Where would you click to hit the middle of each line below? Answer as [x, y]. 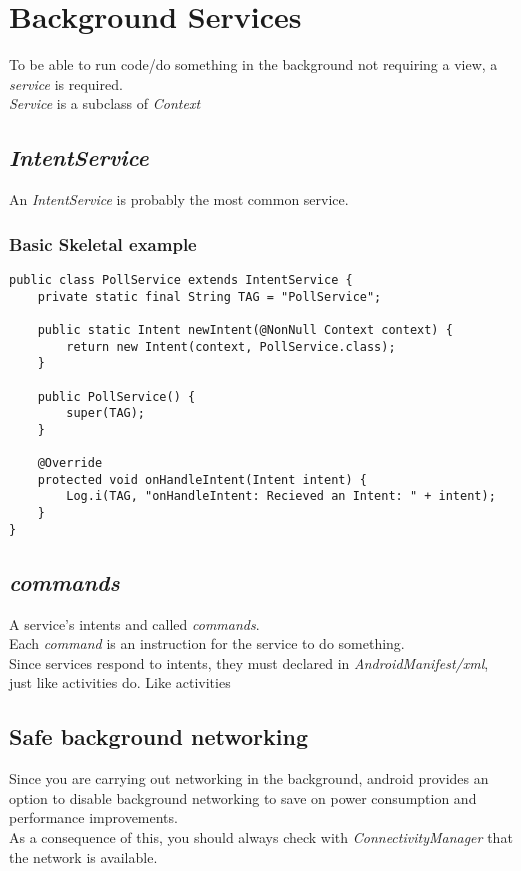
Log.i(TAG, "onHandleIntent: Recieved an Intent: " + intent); [281, 496]
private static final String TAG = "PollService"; [209, 296]
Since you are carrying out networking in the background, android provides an [249, 778]
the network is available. [83, 856]
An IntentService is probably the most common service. [179, 199]
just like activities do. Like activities [120, 682]
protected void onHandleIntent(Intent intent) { [202, 479]
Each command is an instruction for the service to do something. [207, 643]
